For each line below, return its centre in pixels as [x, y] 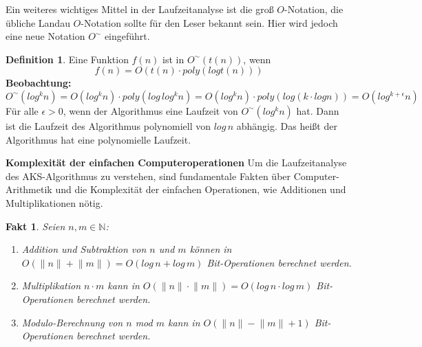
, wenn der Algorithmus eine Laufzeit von [150, 110]
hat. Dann [318, 110]
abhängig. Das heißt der [287, 125]
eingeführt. [127, 36]
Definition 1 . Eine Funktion [67, 59]
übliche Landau [38, 22]
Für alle [22, 110]
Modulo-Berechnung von [72, 322]
